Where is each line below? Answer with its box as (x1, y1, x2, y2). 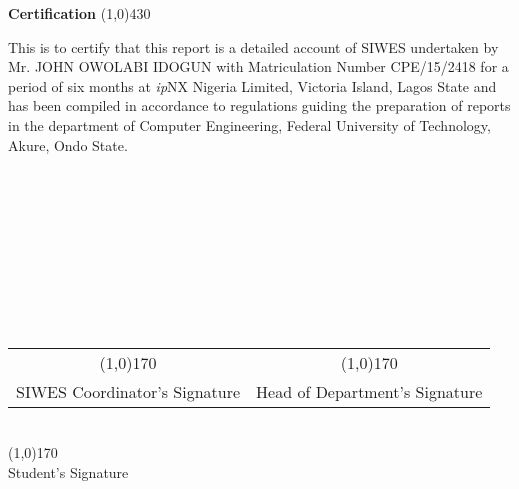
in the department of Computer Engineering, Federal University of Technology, (8, 114, 491, 135)
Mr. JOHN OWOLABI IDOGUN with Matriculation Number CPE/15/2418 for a (8, 56, 509, 77)
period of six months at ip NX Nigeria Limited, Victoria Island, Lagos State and (8, 75, 497, 96)
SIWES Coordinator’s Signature (16, 379, 241, 403)
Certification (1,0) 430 (8, 3, 151, 23)
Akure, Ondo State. (8, 134, 128, 155)
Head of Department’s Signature (256, 379, 483, 403)
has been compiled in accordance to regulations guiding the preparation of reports (8, 95, 511, 116)
